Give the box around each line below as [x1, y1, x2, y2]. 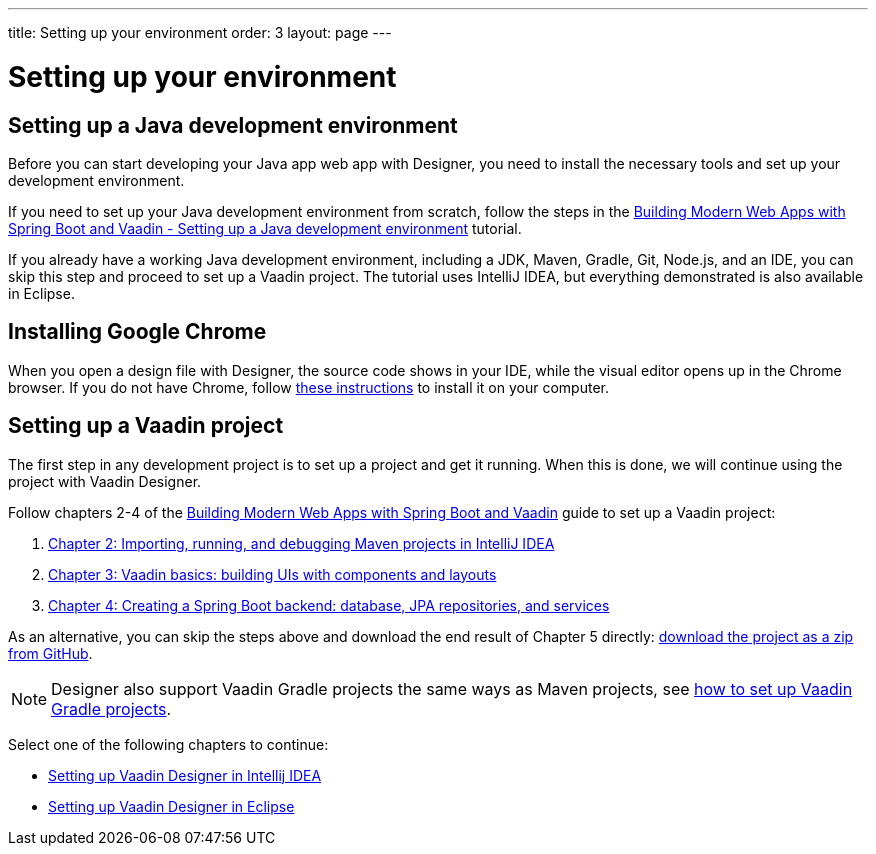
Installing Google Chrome [8, 319, 267, 345]
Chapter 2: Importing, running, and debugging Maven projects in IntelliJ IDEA [48, 534, 555, 552]
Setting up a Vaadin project [8, 413, 284, 439]
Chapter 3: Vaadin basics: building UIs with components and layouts [48, 565, 497, 583]
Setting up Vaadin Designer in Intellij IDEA [48, 766, 322, 784]
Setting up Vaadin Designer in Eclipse [48, 797, 295, 815]
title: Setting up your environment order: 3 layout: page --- [8, 24, 392, 41]
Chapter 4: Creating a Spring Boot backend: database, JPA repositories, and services [48, 596, 610, 614]
